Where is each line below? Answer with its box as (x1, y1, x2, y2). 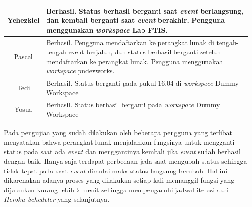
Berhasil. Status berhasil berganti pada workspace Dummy (46, 99, 220, 109)
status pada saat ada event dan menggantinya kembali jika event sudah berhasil (4, 146, 241, 156)
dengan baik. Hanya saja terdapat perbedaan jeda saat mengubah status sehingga (4, 156, 247, 166)
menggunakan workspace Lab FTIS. (46, 24, 168, 34)
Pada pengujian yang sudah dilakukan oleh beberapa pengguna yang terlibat (4, 127, 233, 138)
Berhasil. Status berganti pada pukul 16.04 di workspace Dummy (46, 78, 239, 88)
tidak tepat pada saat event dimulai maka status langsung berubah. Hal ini (4, 165, 228, 175)
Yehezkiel (7, 15, 40, 25)
